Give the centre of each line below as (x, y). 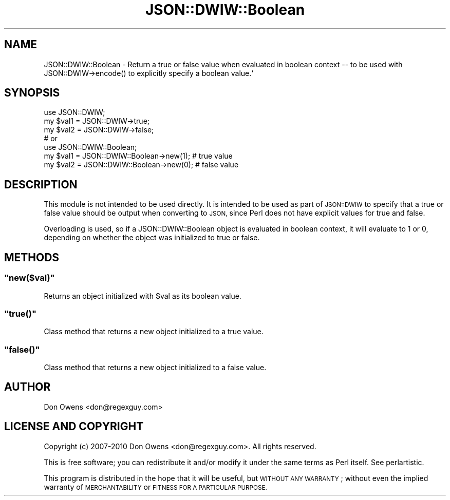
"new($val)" (30, 278)
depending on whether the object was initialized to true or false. (152, 238)
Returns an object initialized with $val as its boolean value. (143, 296)
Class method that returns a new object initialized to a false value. (155, 367)
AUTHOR (27, 387)
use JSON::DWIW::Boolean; (90, 147)
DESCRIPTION (41, 184)
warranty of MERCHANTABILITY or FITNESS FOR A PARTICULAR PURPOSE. (155, 487)
